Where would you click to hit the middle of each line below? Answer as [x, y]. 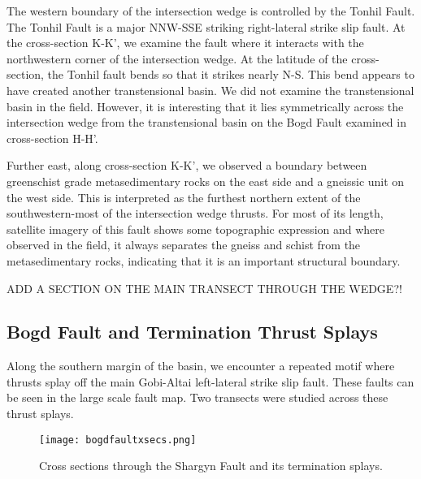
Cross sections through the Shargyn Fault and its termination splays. [211, 466]
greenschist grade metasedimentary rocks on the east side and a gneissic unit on [206, 181]
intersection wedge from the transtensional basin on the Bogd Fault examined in [206, 122]
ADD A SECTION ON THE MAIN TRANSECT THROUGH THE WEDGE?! [204, 288]
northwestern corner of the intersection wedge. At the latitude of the [177, 58]
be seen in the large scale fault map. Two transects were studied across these [197, 397]
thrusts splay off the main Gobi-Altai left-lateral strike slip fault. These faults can [210, 381]
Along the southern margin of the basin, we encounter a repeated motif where [201, 366]
